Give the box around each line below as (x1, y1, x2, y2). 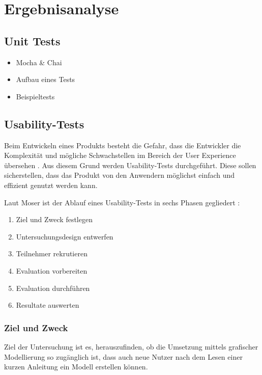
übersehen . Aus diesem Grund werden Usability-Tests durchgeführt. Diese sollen (4, 159, 256, 170)
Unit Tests (4, 33, 61, 48)
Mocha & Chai (16, 57, 62, 67)
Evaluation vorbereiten (16, 265, 88, 276)
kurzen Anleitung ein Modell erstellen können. (4, 361, 148, 372)
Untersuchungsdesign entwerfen (16, 231, 113, 242)
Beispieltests (16, 91, 55, 101)
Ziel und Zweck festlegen (16, 214, 93, 225)
